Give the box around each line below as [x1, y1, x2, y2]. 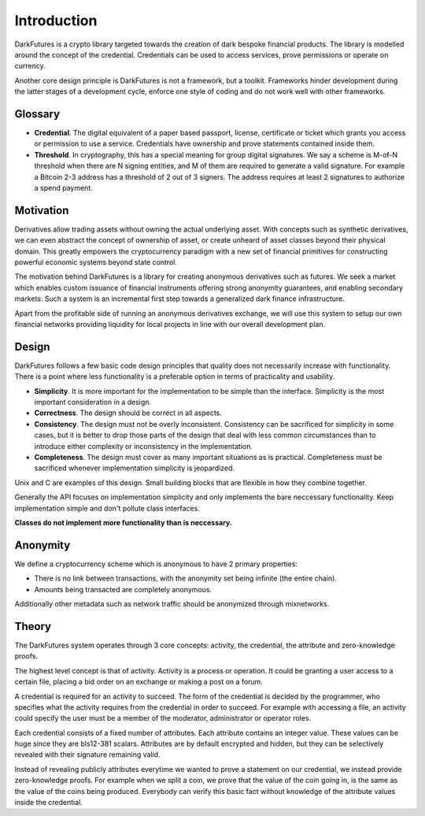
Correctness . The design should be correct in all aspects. [34, 408, 222, 417]
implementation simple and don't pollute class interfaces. [14, 503, 200, 513]
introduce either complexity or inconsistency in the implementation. [34, 441, 253, 451]
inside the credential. [14, 798, 83, 807]
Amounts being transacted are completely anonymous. [34, 584, 213, 594]
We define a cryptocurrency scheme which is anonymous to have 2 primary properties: [14, 559, 298, 569]
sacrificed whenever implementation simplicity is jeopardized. [34, 463, 235, 473]
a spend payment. [34, 183, 94, 192]
